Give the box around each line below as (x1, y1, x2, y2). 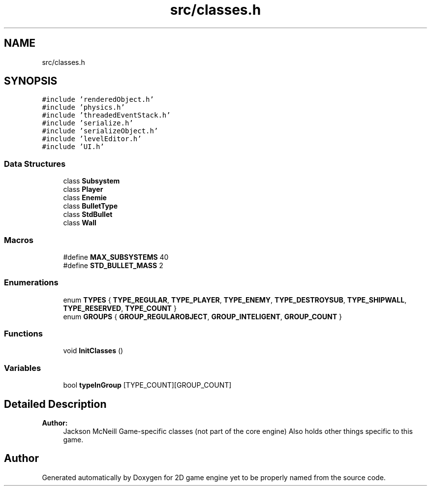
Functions (4, 329, 43, 339)
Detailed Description (4, 398, 107, 410)
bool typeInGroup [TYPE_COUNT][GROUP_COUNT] (63, 381, 232, 390)
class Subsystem (63, 177, 120, 185)
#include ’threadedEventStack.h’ (42, 111, 171, 120)
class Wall (63, 218, 96, 227)
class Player (63, 185, 103, 194)
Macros (4, 235, 33, 245)
